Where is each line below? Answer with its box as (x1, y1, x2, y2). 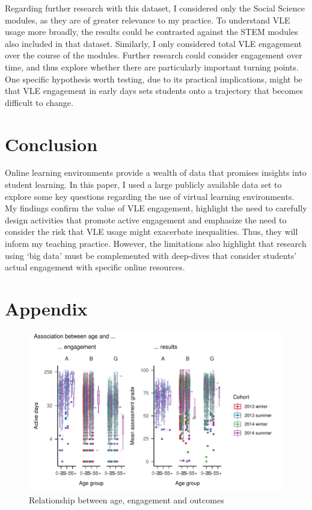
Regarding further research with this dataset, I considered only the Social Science (5, 2, 305, 14)
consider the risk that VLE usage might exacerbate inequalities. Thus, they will (5, 225, 298, 238)
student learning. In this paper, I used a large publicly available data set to (5, 178, 282, 191)
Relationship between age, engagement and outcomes (29, 493, 224, 506)
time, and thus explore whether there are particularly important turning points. (5, 60, 299, 73)
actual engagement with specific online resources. (5, 261, 185, 273)
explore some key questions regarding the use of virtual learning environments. (5, 190, 295, 202)
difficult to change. (5, 96, 73, 108)
